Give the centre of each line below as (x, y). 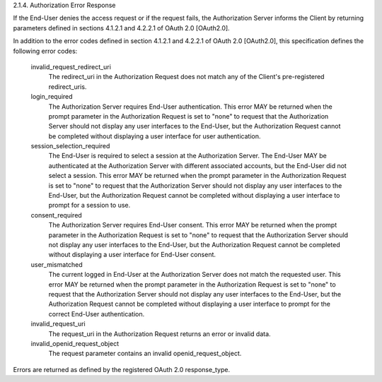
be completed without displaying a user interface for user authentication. (155, 136)
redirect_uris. (68, 86)
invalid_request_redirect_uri (71, 66)
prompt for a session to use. (89, 205)
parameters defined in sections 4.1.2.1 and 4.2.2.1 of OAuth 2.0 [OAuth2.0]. (121, 28)
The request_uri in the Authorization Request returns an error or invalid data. (160, 334)
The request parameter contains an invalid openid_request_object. (145, 354)
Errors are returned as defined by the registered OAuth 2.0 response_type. (122, 369)
